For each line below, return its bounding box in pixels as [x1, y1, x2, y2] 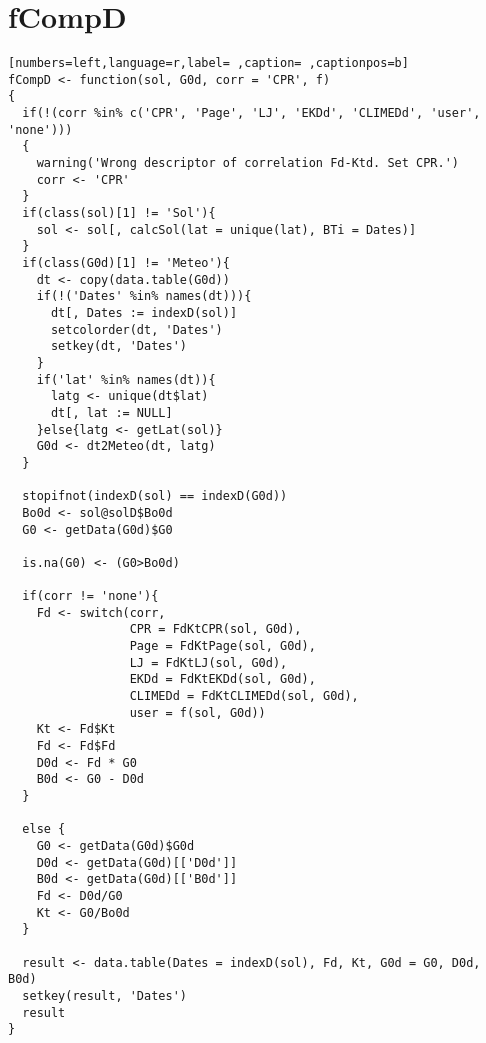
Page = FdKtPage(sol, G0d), [129, 639, 316, 654]
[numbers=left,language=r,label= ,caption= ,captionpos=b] [8, 56, 409, 71]
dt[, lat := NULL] [50, 405, 173, 420]
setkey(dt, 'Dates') [50, 339, 187, 354]
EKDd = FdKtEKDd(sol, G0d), [129, 672, 316, 687]
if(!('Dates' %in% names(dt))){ [36, 289, 252, 304]
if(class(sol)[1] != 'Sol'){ [22, 206, 216, 221]
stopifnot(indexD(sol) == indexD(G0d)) [22, 489, 288, 504]
